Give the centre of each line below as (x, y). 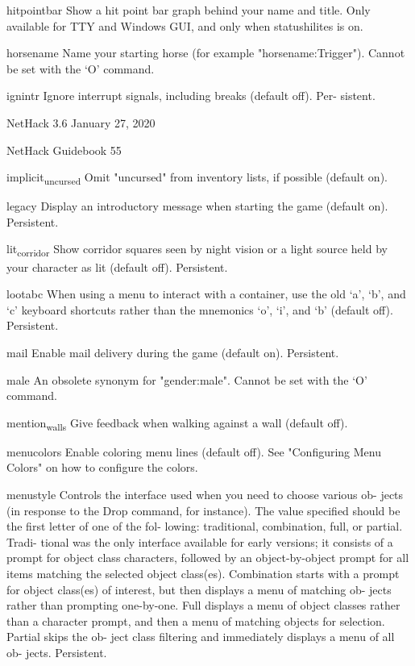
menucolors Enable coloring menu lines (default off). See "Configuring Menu (194, 451)
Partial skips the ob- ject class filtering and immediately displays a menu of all (201, 637)
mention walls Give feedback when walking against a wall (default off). (177, 423)
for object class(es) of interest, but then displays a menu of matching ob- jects (199, 589)
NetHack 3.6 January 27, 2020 (81, 122)
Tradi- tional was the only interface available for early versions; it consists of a (200, 541)
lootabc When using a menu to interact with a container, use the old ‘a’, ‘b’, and (206, 294)
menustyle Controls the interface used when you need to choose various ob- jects (205, 495)
